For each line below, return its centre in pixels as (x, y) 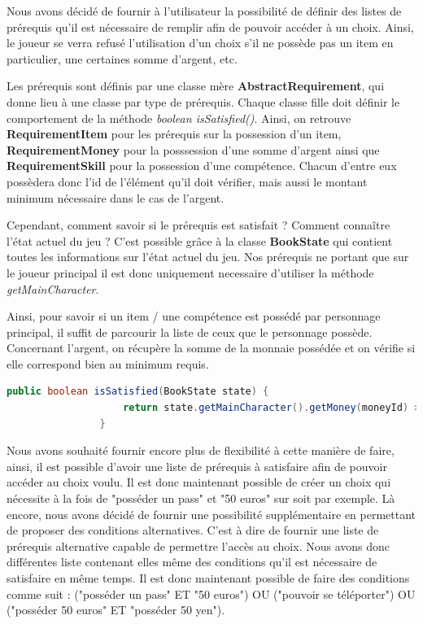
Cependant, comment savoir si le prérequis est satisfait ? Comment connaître (198, 225)
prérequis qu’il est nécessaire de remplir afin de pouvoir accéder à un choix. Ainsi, (210, 26)
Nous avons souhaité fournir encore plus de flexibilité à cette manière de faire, (201, 450)
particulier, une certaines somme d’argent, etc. (122, 58)
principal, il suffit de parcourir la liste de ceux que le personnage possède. (190, 332)
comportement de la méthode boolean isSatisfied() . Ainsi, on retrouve (179, 118)
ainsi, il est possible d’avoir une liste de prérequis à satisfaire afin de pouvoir (197, 466)
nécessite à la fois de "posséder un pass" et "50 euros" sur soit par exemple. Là (201, 498)
